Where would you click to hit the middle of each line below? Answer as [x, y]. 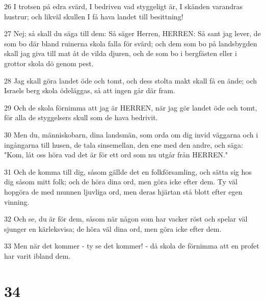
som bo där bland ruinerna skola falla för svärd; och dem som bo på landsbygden [131, 43]
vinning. [17, 201]
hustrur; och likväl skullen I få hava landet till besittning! [94, 16]
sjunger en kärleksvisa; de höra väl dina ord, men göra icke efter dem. [113, 228]
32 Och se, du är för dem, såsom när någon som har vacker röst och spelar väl [126, 219]
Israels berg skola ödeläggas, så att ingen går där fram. [90, 90]
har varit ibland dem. [37, 255]
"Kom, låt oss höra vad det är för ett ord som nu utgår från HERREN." [116, 155]
